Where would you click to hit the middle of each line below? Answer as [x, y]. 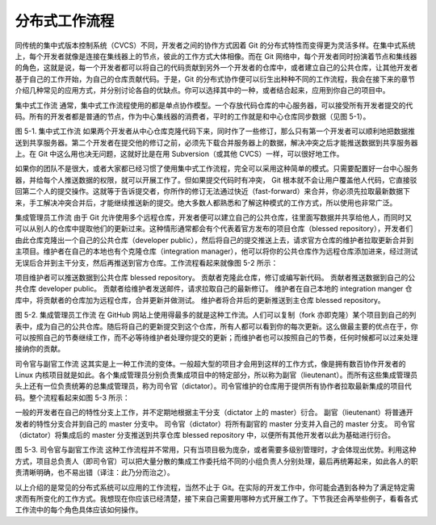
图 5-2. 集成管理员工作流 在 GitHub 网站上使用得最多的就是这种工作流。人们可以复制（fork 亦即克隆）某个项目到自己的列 [216, 315]
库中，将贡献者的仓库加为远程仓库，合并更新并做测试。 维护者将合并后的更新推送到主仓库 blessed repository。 [200, 300]
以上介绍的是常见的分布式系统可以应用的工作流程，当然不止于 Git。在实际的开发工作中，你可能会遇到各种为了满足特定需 [215, 487]
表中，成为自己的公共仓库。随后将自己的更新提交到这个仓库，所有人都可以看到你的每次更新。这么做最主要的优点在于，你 [216, 326]
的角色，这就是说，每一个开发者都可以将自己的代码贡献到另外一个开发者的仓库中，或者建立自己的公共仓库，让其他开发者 [216, 68]
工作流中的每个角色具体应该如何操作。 [79, 510]
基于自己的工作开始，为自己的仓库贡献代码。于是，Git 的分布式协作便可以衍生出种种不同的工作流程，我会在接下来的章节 [215, 79]
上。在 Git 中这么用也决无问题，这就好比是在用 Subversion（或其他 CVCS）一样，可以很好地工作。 [179, 154]
